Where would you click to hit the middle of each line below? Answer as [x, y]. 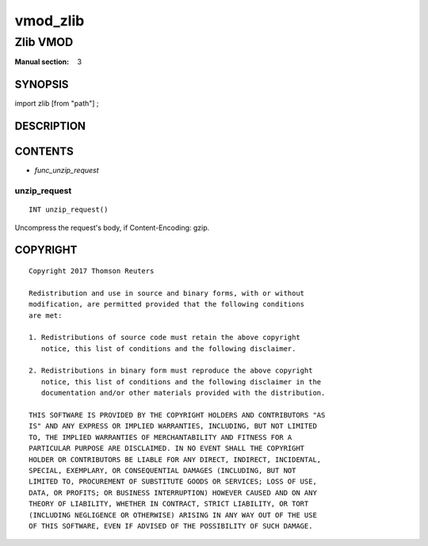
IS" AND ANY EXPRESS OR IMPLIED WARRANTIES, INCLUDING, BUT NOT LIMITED [173, 426]
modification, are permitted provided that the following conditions [167, 304]
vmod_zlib [50, 21]
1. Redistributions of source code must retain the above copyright [164, 338]
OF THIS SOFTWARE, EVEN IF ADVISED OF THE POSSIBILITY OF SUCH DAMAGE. [171, 526]
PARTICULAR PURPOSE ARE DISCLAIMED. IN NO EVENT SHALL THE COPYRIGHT [167, 449]
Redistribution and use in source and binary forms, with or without [167, 293]
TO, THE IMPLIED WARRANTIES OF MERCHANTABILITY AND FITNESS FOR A [160, 437]
